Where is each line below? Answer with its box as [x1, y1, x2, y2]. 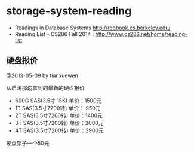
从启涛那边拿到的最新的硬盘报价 [6, 84, 85, 91]
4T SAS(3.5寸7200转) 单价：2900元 [14, 127, 104, 134]
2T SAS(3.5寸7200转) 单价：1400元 [14, 112, 103, 119]
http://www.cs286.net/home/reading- [95, 30, 188, 37]
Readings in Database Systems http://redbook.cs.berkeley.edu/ [14, 24, 171, 31]
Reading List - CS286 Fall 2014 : [14, 30, 94, 37]
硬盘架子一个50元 [6, 139, 50, 147]
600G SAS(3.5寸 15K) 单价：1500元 [14, 97, 102, 104]
